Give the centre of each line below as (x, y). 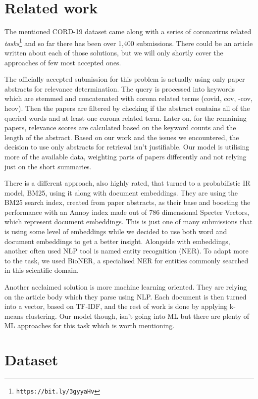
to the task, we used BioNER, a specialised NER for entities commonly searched (127, 260)
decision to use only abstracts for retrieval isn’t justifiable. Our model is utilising (127, 147)
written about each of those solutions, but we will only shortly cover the (114, 52)
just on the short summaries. (48, 166)
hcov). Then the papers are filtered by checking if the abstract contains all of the (127, 108)
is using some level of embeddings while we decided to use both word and (116, 231)
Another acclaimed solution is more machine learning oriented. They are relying (126, 287)
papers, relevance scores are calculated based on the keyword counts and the (120, 127)
